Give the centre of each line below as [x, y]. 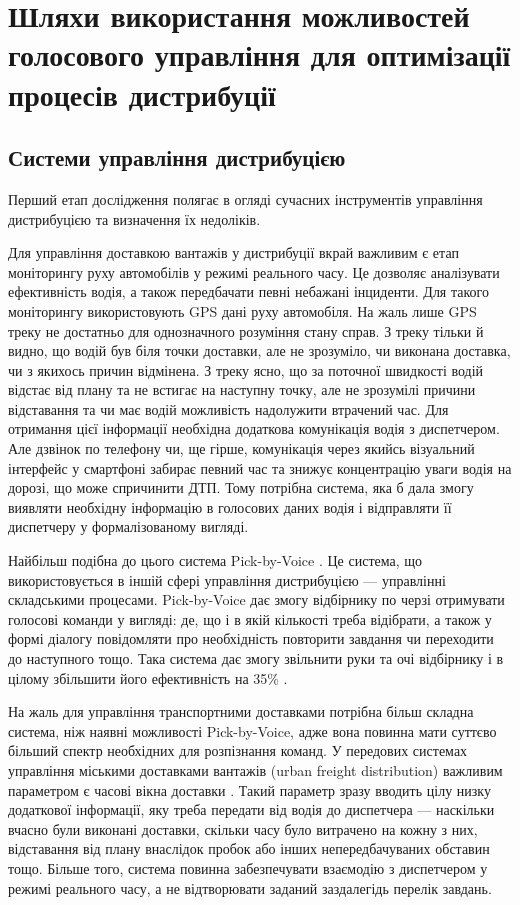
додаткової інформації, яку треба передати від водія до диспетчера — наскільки [251, 809]
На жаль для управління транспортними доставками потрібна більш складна [241, 711]
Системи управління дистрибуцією [177, 157]
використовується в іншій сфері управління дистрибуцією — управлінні [227, 579]
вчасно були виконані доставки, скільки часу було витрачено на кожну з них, [243, 828]
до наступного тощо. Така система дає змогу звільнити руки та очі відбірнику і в [256, 658]
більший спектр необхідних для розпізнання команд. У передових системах [238, 750]
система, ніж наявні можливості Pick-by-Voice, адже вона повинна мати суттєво [252, 730]
